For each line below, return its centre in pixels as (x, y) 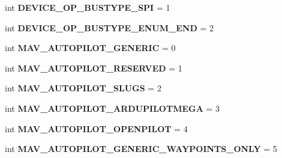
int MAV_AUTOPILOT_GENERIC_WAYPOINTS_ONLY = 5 (141, 149)
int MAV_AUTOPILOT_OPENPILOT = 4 (96, 128)
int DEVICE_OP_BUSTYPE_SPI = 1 (88, 7)
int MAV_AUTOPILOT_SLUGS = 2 (83, 88)
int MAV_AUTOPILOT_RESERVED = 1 (94, 68)
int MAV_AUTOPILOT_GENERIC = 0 (90, 48)
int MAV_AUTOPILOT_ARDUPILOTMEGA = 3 (112, 108)
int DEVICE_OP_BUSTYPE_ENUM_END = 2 (109, 27)
